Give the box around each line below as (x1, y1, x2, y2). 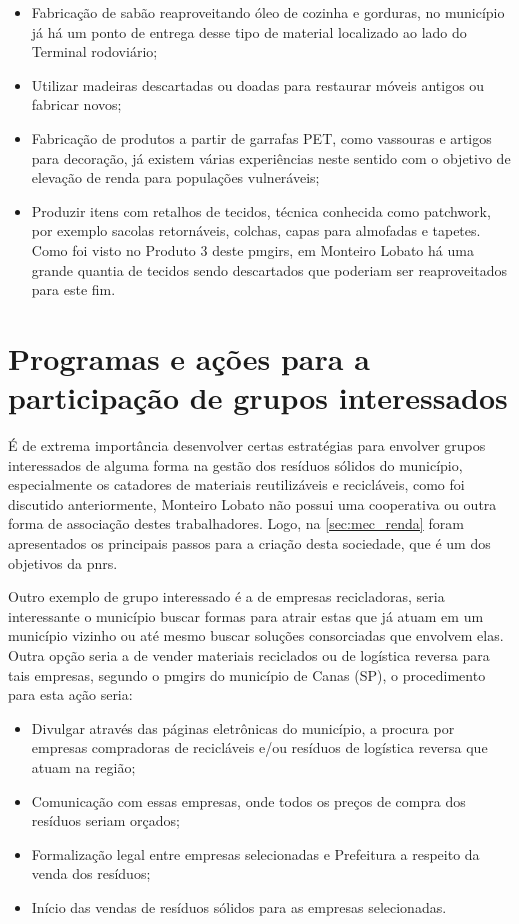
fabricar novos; (31, 94, 122, 115)
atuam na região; (31, 756, 136, 777)
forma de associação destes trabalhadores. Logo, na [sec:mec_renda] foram (8, 513, 464, 534)
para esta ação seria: (8, 684, 133, 705)
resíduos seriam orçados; (31, 810, 180, 831)
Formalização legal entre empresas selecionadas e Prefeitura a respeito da (31, 843, 480, 864)
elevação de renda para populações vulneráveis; (31, 167, 320, 188)
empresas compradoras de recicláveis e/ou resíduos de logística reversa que (31, 737, 488, 758)
